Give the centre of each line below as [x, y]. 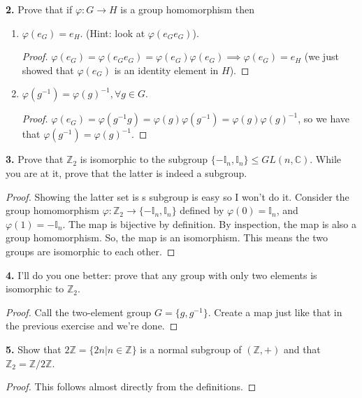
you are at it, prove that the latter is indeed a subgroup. [126, 172]
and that [302, 349]
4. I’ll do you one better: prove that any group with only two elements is [161, 275]
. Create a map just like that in [275, 312]
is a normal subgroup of [191, 349]
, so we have [324, 119]
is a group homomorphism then [187, 9]
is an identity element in [166, 70]
